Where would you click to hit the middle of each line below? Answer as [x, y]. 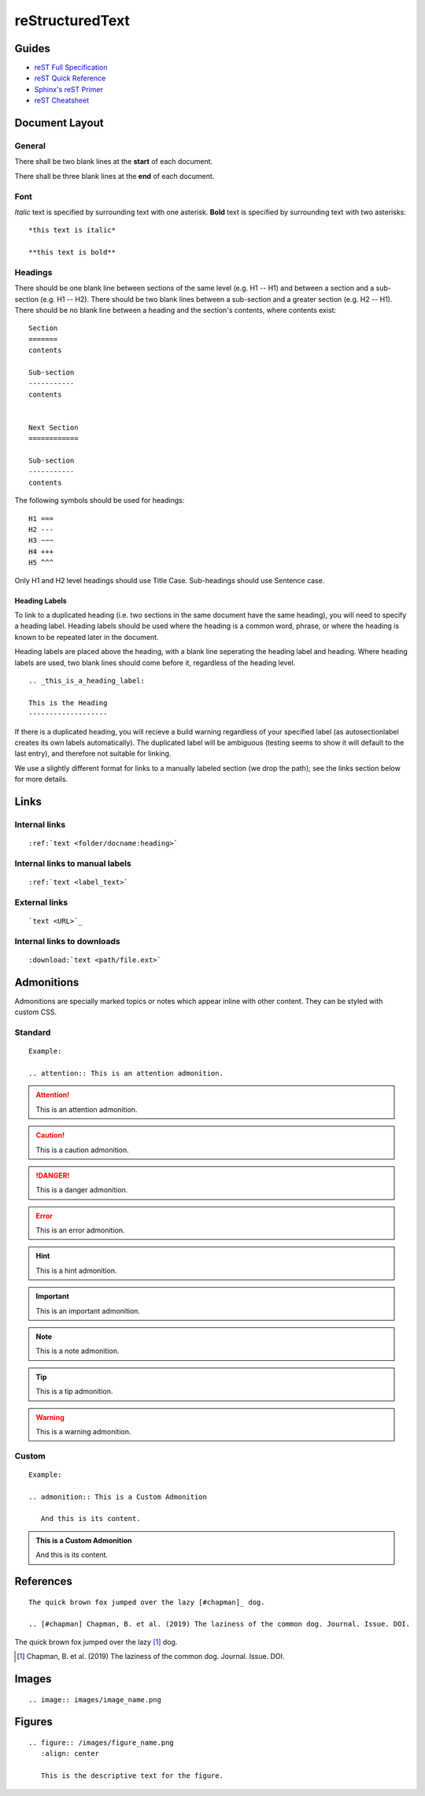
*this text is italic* [72, 230]
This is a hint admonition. [76, 1270]
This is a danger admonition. [82, 1190]
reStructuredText [72, 20]
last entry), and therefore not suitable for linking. [93, 753]
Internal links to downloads [68, 941]
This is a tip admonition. [74, 1392]
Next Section [54, 427]
